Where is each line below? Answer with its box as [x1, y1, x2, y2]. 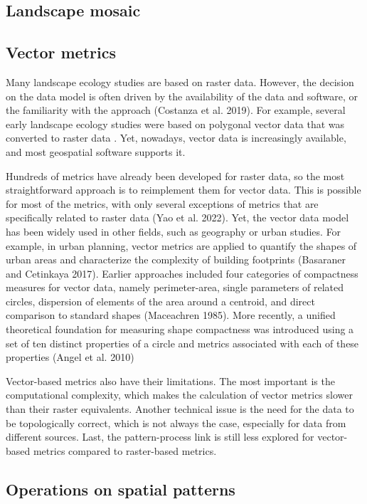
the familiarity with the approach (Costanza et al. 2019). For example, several [6, 103, 346, 117]
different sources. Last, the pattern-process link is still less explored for [6, 429, 314, 444]
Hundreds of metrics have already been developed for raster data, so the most [6, 168, 345, 183]
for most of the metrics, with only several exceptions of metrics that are [6, 196, 319, 211]
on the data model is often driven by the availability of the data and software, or [6, 88, 358, 103]
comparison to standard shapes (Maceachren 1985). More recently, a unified [6, 308, 336, 322]
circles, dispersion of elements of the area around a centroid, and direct [6, 293, 315, 308]
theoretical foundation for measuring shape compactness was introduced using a [6, 322, 354, 337]
